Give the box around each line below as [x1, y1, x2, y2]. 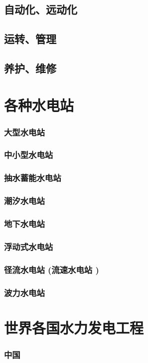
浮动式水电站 [4, 240, 53, 252]
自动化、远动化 [4, 1, 77, 17]
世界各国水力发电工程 [4, 317, 144, 337]
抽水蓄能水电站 [4, 171, 61, 184]
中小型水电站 [4, 148, 53, 161]
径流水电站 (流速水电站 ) [4, 263, 99, 275]
